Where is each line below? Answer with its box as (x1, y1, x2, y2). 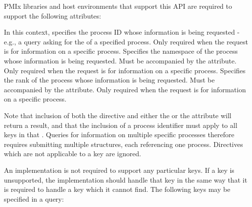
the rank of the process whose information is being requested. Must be (4, 75, 215, 85)
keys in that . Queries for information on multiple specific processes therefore (4, 129, 234, 140)
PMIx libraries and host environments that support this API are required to (4, 1, 232, 11)
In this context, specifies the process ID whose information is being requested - (4, 27, 240, 37)
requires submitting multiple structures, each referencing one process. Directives (4, 139, 243, 149)
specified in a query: (4, 193, 64, 204)
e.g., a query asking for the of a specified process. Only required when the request (4, 36, 248, 46)
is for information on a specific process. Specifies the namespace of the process (4, 46, 238, 56)
